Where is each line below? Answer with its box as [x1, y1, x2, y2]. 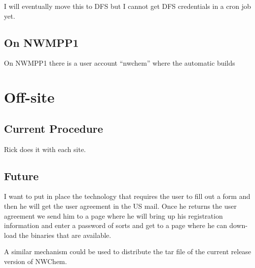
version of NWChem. [4, 256, 67, 266]
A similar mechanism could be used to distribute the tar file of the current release [4, 246, 252, 257]
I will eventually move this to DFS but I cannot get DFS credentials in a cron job [4, 1, 251, 11]
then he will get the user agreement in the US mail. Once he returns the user [4, 200, 237, 211]
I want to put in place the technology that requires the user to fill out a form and [4, 191, 251, 201]
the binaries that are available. [19, 230, 111, 240]
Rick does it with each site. [4, 144, 86, 154]
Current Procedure [4, 120, 103, 136]
